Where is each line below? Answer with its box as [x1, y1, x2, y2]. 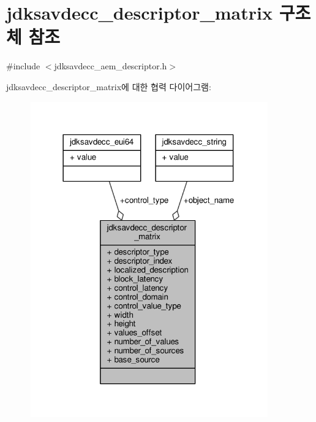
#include [6, 59, 40, 72]
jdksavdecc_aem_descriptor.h [54, 59, 167, 72]
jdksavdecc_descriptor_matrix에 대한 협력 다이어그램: [6, 80, 211, 93]
